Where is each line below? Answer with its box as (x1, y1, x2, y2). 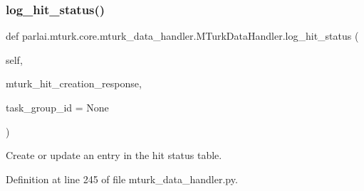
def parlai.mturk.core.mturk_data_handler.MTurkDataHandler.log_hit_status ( (6, 28, 359, 43)
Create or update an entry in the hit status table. (6, 148, 222, 163)
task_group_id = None (6, 100, 109, 114)
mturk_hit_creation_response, (6, 76, 142, 91)
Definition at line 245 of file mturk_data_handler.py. (6, 171, 238, 186)
